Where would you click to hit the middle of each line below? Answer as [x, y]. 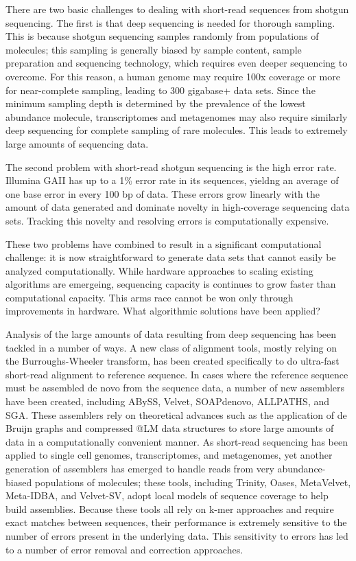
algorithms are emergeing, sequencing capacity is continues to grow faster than [171, 284]
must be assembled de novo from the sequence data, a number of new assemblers [175, 388]
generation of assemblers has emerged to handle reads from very [140, 468]
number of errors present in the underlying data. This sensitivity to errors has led [177, 535]
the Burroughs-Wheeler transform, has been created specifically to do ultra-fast [173, 361]
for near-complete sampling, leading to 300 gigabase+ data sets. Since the [161, 90]
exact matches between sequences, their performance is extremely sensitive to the [176, 522]
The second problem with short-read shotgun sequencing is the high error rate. [171, 167]
